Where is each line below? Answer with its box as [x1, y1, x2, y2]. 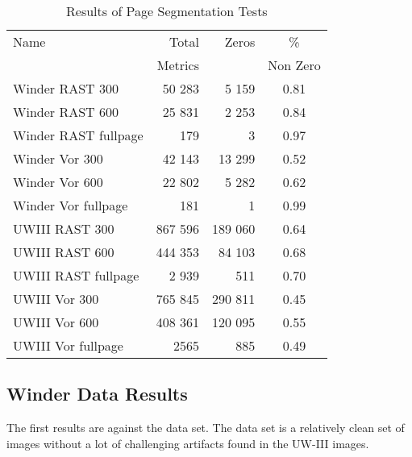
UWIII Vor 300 [13, 289, 99, 308]
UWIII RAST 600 [13, 243, 114, 261]
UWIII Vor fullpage [13, 336, 123, 355]
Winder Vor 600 [13, 172, 103, 191]
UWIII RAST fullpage [13, 266, 139, 285]
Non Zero [268, 56, 321, 74]
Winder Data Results [6, 381, 188, 406]
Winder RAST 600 [13, 102, 119, 121]
